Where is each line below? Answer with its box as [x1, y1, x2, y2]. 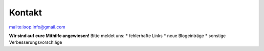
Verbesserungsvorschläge [9, 39, 62, 45]
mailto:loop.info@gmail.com [9, 24, 66, 30]
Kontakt [9, 7, 42, 18]
